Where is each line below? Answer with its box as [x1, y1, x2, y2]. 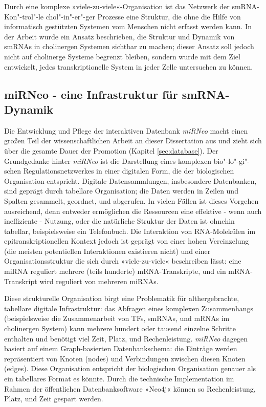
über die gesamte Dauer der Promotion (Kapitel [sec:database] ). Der [4, 145, 218, 156]
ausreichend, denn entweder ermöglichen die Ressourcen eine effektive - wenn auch [4, 205, 262, 216]
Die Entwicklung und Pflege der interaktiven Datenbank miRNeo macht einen [4, 125, 248, 136]
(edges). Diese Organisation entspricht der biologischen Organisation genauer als [4, 363, 256, 374]
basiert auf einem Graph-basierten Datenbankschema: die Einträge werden [4, 343, 237, 354]
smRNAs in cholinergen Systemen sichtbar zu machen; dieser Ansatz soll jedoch [4, 41, 254, 52]
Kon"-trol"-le [4, 11, 44, 22]
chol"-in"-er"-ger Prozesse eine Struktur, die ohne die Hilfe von [46, 11, 241, 22]
